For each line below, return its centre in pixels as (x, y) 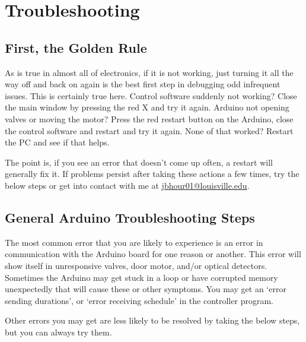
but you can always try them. (58, 332)
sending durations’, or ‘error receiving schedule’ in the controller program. (139, 300)
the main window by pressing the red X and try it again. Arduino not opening (147, 107)
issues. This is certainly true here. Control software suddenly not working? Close (151, 95)
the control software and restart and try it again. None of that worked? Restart (149, 130)
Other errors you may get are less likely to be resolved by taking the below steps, (152, 320)
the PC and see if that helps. (57, 142)
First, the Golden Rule (76, 47)
